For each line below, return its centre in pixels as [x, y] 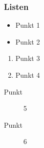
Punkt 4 [28, 75]
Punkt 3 [28, 58]
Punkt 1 [28, 25]
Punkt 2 [28, 41]
